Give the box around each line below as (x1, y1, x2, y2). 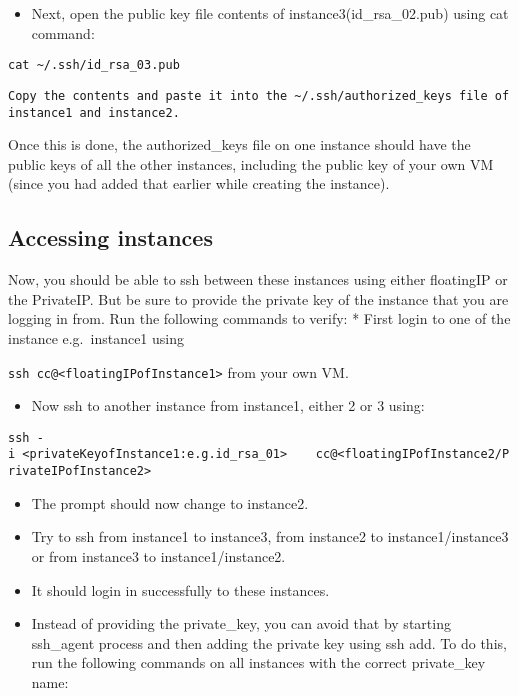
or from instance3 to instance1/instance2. (31, 545, 286, 566)
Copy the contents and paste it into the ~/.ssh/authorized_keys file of (8, 88, 510, 103)
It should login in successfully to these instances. (31, 579, 330, 600)
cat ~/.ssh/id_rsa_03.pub (8, 58, 180, 73)
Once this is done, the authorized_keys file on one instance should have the (8, 134, 471, 155)
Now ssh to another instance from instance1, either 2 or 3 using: (31, 395, 425, 416)
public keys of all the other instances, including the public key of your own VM (8, 153, 494, 174)
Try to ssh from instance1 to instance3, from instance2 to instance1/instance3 (31, 526, 509, 547)
